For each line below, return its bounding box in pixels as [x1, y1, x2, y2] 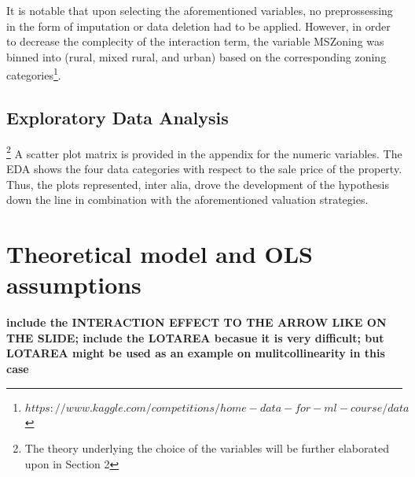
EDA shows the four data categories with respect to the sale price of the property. [6, 161, 402, 177]
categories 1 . [6, 65, 61, 83]
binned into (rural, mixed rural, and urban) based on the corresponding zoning [6, 48, 387, 65]
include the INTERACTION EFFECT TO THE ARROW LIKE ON [6, 314, 387, 331]
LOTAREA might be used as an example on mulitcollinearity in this [6, 345, 385, 361]
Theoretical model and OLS [6, 238, 313, 270]
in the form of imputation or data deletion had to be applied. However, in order [6, 17, 391, 34]
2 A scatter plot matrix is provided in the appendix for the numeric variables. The [6, 142, 402, 161]
